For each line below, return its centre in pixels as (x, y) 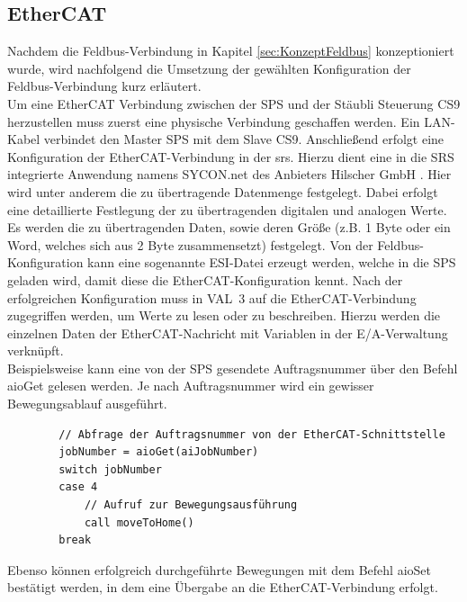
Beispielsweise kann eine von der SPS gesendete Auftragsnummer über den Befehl (233, 368)
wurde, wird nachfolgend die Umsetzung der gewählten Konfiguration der (209, 68)
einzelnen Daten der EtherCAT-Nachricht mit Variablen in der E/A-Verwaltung (228, 332)
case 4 (78, 487)
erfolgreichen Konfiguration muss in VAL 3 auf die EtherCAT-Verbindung (212, 297)
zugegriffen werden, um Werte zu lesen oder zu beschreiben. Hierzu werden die (224, 315)
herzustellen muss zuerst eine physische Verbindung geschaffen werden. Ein (214, 121)
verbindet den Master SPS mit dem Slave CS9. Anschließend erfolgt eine (244, 139)
